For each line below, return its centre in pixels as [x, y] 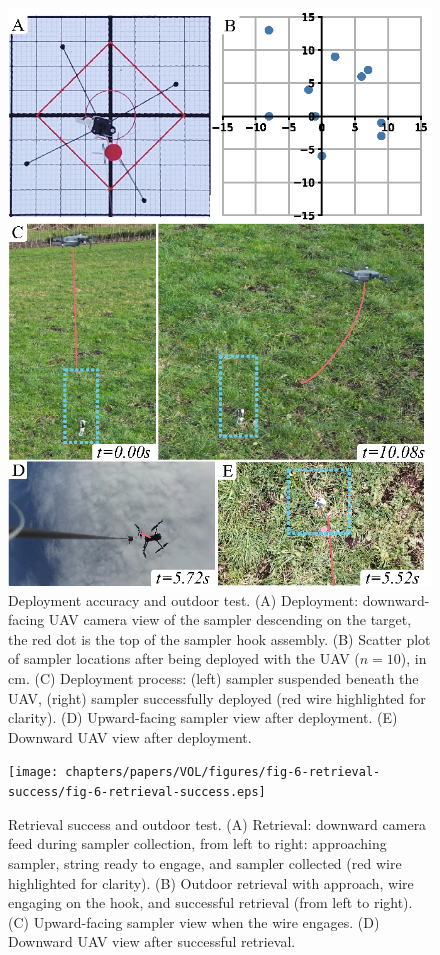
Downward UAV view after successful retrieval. [152, 941]
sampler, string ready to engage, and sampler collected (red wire [205, 862]
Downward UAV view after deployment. [130, 736]
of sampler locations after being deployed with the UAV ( [184, 658]
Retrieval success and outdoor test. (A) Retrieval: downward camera [217, 823]
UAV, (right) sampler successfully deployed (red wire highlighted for [217, 697]
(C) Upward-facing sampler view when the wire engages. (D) [194, 921]
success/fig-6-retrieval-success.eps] [137, 792]
